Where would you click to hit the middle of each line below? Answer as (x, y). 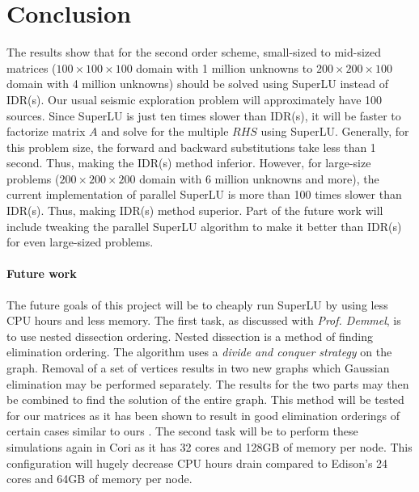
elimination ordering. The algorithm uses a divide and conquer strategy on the (199, 352)
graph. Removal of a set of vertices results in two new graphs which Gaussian (198, 368)
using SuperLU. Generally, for (335, 131)
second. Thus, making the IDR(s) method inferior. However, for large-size (189, 163)
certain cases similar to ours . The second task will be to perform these (182, 431)
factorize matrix (46, 131)
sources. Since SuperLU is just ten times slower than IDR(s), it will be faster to (204, 115)
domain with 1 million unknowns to (224, 67)
